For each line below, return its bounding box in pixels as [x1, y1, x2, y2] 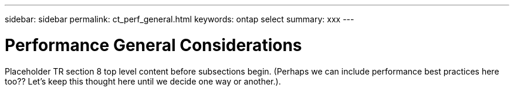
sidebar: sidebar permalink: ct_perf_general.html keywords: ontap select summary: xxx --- [5, 14, 354, 24]
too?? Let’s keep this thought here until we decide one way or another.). [5, 76, 281, 86]
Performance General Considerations [5, 35, 302, 55]
